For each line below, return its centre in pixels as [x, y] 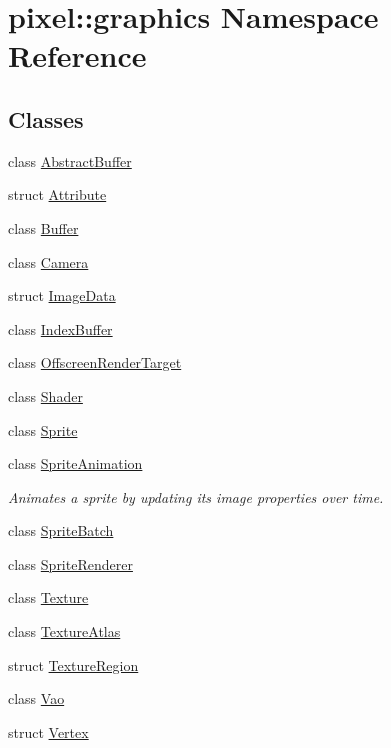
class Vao [36, 698]
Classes [46, 118]
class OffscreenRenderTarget [95, 362]
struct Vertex [48, 731]
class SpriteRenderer [70, 563]
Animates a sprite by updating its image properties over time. [196, 496]
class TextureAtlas [64, 631]
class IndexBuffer [60, 328]
